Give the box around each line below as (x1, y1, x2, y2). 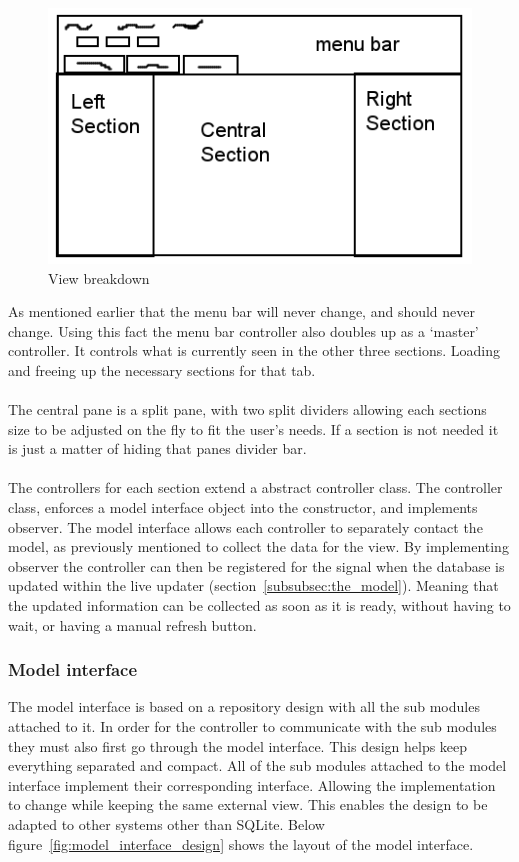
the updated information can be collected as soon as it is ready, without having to (8, 595, 511, 616)
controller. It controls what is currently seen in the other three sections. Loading (8, 340, 501, 361)
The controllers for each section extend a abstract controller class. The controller (8, 477, 503, 498)
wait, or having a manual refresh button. (8, 614, 257, 635)
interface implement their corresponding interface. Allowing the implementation (8, 774, 496, 795)
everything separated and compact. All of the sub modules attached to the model (8, 755, 507, 776)
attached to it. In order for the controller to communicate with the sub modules (8, 716, 497, 737)
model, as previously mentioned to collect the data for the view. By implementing (8, 536, 509, 557)
